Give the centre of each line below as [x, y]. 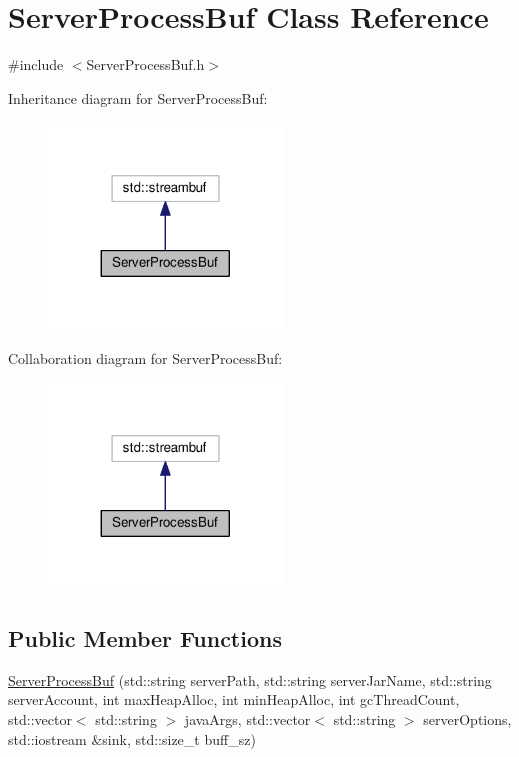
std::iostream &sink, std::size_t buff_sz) [132, 738]
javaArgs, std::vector [247, 719]
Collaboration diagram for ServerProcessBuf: [145, 357]
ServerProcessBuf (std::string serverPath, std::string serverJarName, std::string [250, 679]
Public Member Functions [145, 638]
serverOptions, [467, 719]
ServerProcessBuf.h [145, 64]
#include [36, 64]
